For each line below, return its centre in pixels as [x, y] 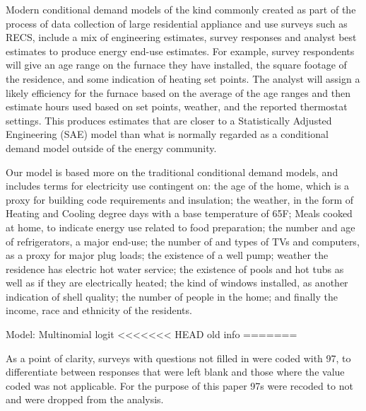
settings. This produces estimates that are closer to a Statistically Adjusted [169, 120]
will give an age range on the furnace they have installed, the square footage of [176, 65]
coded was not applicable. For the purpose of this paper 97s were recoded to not [179, 385]
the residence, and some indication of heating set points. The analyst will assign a [183, 78]
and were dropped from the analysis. [85, 399]
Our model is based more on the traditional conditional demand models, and [172, 172]
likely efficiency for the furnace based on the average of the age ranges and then [178, 92]
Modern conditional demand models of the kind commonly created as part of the [181, 9]
